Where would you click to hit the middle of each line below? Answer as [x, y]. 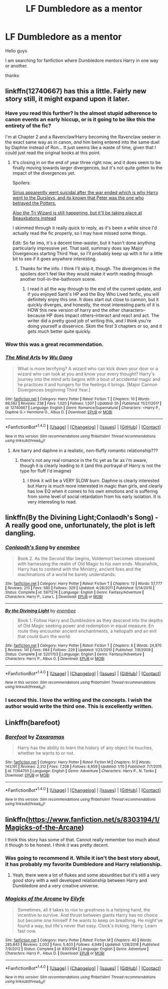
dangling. [20, 533]
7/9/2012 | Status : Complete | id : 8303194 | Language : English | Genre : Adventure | [77, 949]
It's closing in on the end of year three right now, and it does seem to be [86, 162]
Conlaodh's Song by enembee [42, 548]
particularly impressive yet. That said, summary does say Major [78, 248]
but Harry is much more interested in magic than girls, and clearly [95, 485]
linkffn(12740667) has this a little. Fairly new [76, 91]
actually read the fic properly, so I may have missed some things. [79, 233]
